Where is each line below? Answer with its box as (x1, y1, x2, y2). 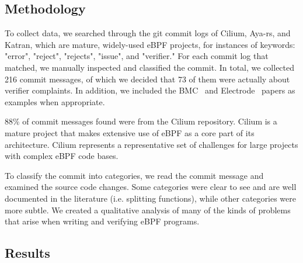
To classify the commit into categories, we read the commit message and (5, 169, 264, 181)
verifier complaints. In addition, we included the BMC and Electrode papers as (5, 84, 295, 96)
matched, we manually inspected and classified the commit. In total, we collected (5, 61, 295, 73)
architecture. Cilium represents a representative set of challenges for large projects (5, 138, 298, 150)
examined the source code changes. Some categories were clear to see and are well (5, 181, 297, 193)
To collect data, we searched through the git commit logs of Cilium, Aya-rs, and (5, 27, 291, 39)
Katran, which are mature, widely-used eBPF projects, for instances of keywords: (5, 38, 295, 50)
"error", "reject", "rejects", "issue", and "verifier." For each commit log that (5, 50, 269, 62)
